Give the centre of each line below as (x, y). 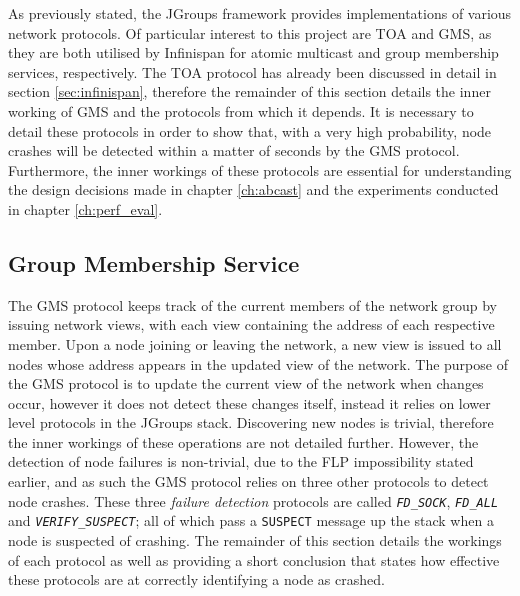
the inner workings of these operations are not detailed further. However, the (243, 441)
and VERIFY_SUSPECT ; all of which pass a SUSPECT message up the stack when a (251, 520)
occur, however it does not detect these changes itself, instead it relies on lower (249, 402)
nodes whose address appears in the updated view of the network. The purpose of (258, 363)
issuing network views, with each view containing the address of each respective (251, 324)
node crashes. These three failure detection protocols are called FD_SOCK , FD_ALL (253, 500)
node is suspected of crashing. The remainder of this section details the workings (255, 539)
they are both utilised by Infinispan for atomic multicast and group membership (253, 52)
